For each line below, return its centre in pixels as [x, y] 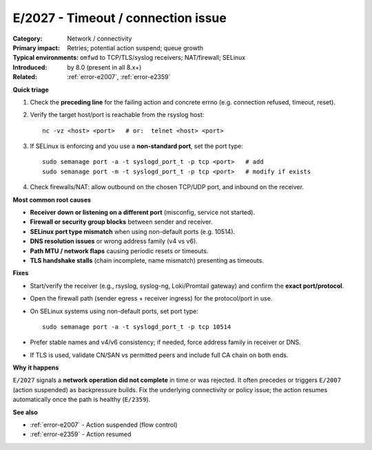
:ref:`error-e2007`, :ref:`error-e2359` [119, 77]
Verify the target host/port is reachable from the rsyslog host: [117, 115]
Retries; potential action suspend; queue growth [135, 47]
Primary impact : [36, 47]
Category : [28, 39]
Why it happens [36, 367]
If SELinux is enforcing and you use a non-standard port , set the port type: [137, 146]
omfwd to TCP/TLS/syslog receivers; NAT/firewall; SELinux [163, 58]
